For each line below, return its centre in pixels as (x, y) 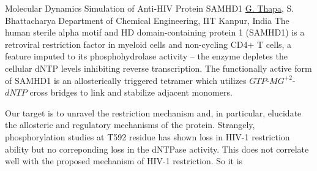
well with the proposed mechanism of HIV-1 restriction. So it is (124, 161)
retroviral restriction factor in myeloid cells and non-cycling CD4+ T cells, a (148, 44)
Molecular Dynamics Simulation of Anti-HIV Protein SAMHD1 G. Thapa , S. (150, 8)
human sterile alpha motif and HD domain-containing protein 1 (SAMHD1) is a (155, 32)
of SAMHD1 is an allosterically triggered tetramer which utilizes (126, 80)
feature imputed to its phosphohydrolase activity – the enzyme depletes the (146, 56)
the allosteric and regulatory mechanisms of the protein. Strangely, (130, 125)
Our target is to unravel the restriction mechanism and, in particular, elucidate (153, 112)
